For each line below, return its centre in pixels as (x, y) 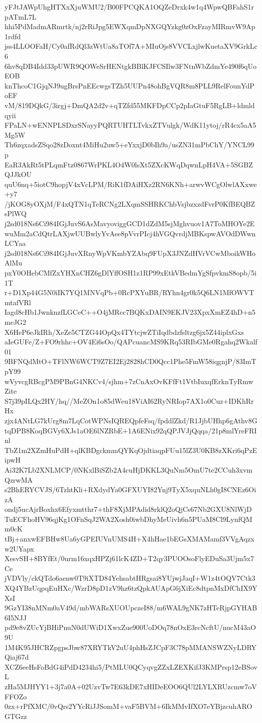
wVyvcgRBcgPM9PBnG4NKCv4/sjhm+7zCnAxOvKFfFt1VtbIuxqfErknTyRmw (129, 381)
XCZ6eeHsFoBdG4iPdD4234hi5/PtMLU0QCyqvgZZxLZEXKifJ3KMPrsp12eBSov (131, 666)
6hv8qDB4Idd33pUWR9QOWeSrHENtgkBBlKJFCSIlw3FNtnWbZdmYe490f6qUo (130, 66)
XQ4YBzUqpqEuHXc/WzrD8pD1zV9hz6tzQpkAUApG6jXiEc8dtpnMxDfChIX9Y (131, 588)
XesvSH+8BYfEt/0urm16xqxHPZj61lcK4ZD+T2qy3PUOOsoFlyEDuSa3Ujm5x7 (129, 558)
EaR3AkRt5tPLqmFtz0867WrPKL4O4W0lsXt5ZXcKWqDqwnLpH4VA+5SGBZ (129, 164)
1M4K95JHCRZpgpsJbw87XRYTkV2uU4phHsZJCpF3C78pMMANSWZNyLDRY (131, 647)
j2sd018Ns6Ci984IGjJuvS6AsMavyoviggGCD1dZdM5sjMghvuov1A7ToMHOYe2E (130, 223)
